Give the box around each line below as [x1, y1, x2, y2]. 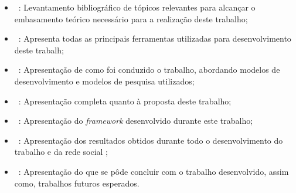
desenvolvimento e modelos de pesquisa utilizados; [14, 75, 195, 87]
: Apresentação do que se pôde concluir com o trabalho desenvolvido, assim [18, 165, 289, 177]
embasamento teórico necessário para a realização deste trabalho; [14, 12, 248, 25]
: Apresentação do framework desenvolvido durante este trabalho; [18, 114, 253, 127]
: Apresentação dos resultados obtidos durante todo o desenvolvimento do [18, 134, 283, 146]
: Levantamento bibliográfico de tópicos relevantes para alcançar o [18, 1, 256, 13]
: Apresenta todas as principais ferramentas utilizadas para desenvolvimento [18, 32, 291, 45]
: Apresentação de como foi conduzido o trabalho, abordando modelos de [18, 63, 280, 76]
